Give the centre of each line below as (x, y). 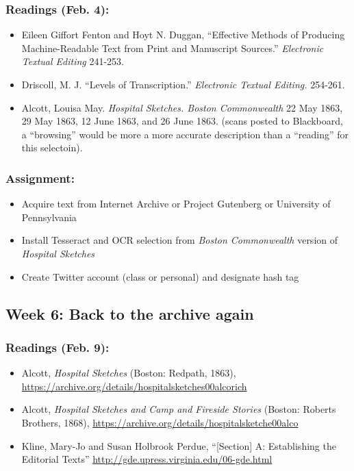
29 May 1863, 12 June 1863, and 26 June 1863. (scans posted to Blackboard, (182, 121)
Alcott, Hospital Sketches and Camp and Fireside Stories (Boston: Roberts (179, 409)
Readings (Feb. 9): (58, 347)
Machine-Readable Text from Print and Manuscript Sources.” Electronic (173, 48)
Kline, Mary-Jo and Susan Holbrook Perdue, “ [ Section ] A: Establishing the (179, 445)
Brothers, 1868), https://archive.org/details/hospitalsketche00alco (160, 422)
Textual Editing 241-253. (73, 61)
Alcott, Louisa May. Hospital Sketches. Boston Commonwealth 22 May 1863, (182, 107)
